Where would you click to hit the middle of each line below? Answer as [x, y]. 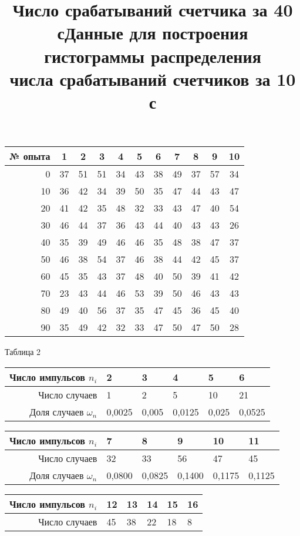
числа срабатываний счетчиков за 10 [153, 78]
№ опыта [30, 156]
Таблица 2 [23, 352]
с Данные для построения [153, 33]
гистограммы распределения [153, 56]
